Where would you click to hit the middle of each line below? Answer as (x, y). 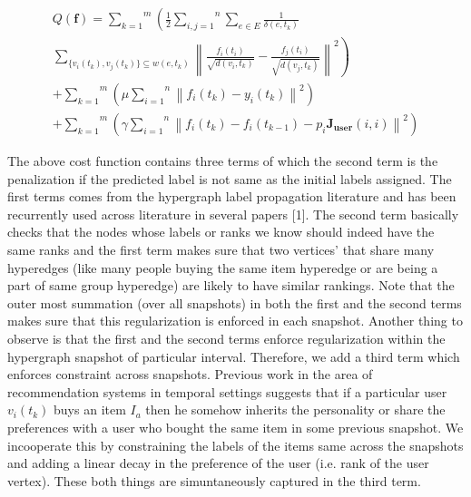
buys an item (90, 409)
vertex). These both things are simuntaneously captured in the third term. (214, 480)
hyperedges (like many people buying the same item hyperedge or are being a (223, 267)
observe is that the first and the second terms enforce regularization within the (226, 338)
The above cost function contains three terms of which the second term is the (223, 161)
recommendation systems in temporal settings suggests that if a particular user (227, 391)
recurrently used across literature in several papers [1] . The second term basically (233, 214)
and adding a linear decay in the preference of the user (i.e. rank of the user (218, 463)
